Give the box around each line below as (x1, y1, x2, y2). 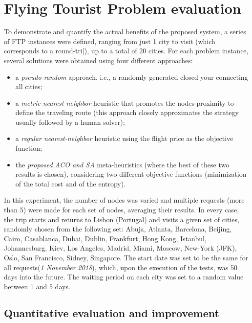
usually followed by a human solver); (15, 116, 125, 127)
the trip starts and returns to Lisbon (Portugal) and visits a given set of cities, (4, 214, 239, 224)
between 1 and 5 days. (4, 281, 70, 291)
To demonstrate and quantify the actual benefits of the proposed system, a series (4, 26, 246, 37)
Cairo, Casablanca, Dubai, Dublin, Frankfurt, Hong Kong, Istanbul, (4, 233, 207, 243)
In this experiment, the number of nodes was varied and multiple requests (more (4, 195, 245, 205)
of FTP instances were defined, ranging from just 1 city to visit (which (4, 36, 215, 46)
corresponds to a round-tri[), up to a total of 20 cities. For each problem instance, (4, 46, 249, 56)
